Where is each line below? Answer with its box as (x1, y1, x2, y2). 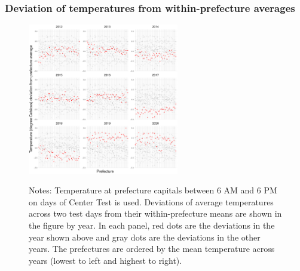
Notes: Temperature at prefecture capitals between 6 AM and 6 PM (29, 184, 277, 196)
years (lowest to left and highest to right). (29, 254, 182, 266)
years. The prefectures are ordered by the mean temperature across (29, 242, 275, 255)
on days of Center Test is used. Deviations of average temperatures (29, 195, 274, 208)
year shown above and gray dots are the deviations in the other (29, 230, 261, 243)
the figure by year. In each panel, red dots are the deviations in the (29, 219, 275, 232)
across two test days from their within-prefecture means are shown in (29, 207, 282, 220)
